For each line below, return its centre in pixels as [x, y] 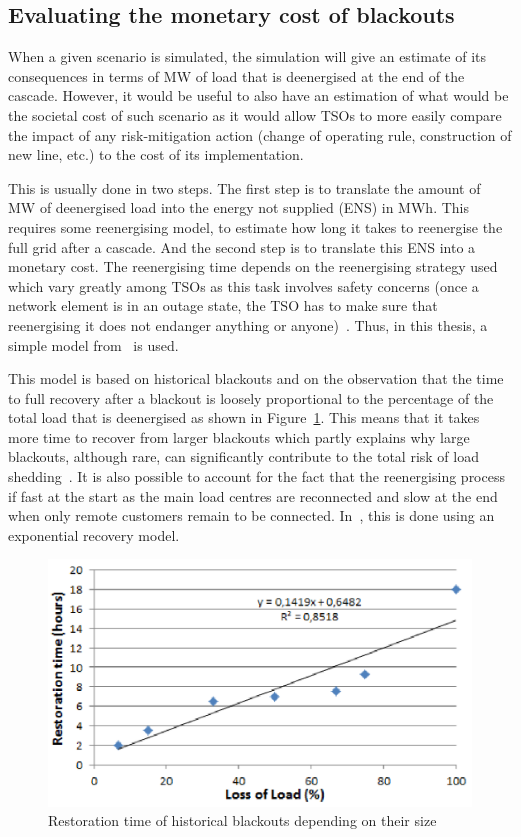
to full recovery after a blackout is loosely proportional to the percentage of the [251, 397]
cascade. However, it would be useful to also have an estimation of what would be [258, 95]
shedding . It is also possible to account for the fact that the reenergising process [256, 476]
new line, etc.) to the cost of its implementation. [156, 154]
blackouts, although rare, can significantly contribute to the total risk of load [243, 456]
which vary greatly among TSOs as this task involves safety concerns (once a [243, 285]
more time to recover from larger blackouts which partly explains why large [239, 436]
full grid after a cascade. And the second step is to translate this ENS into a [242, 246]
